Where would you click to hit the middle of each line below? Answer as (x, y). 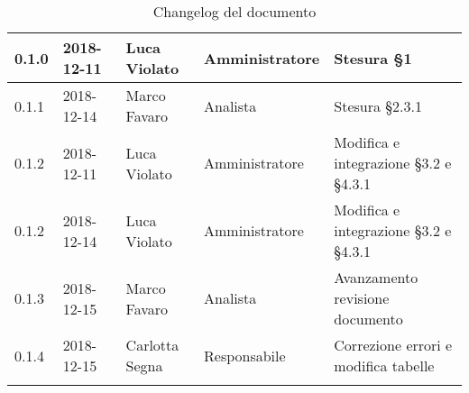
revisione (362, 298)
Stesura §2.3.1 (378, 105)
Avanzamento (376, 277)
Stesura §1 (373, 58)
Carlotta (152, 345)
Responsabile (245, 355)
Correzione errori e (393, 345)
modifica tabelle (384, 366)
